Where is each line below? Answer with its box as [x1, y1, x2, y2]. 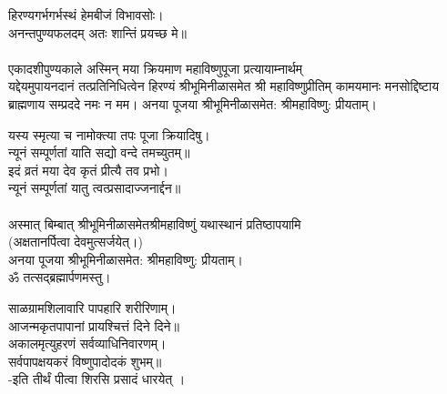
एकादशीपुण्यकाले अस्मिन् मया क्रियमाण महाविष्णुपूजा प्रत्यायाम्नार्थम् [8, 58, 303, 77]
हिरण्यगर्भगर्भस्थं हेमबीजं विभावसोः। [8, 5, 164, 24]
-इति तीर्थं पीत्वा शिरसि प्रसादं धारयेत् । [8, 369, 186, 389]
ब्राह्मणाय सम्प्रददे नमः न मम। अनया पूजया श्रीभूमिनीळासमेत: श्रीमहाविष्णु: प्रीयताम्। [8, 94, 377, 113]
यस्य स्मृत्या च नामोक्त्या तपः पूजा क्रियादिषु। [8, 125, 210, 144]
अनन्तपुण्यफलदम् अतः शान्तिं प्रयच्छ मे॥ [8, 23, 187, 42]
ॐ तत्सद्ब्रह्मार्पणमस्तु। [8, 268, 111, 287]
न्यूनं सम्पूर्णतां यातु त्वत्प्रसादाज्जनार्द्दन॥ [8, 178, 181, 197]
